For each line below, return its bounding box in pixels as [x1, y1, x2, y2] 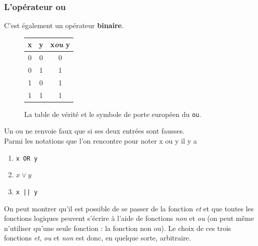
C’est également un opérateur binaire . [4, 20, 124, 31]
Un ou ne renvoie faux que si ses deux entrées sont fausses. [4, 126, 185, 136]
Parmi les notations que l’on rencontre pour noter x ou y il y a [4, 136, 197, 146]
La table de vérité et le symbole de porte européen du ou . [24, 108, 201, 119]
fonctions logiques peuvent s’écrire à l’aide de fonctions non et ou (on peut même [4, 213, 254, 223]
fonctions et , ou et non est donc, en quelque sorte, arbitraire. [4, 232, 191, 243]
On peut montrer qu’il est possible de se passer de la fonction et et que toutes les [4, 203, 254, 213]
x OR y [16, 155, 38, 162]
